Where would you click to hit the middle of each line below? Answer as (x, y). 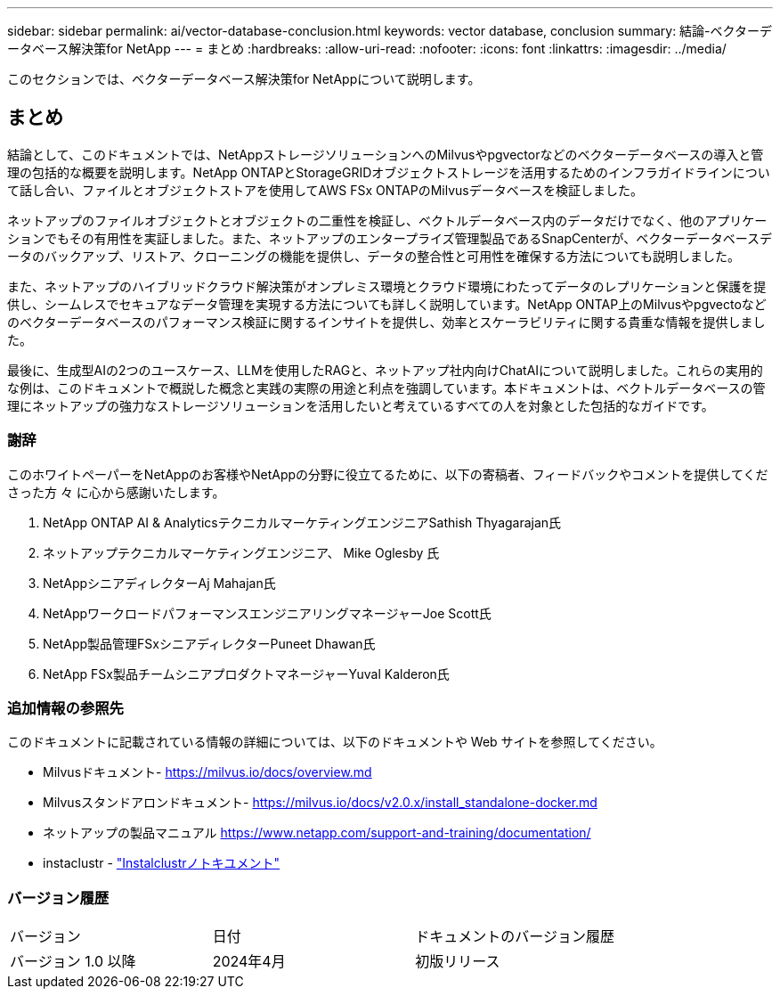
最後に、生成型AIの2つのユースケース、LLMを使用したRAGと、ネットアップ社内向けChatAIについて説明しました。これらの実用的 (385, 370)
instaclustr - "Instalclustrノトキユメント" (162, 863)
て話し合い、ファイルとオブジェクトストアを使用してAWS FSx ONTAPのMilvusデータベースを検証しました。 (325, 190)
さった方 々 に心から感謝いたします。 (116, 492)
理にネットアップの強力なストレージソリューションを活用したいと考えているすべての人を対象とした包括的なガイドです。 (361, 405)
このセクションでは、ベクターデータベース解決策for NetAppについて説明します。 (244, 79)
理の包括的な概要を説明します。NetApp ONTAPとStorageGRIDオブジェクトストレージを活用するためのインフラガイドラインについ (389, 172)
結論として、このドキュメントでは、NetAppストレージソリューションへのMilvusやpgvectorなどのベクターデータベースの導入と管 (386, 154)
